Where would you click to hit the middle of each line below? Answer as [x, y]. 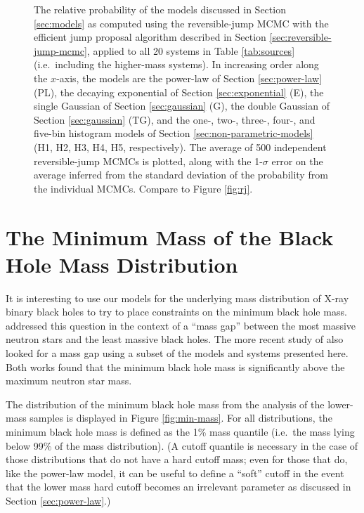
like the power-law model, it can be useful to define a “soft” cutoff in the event [175, 473]
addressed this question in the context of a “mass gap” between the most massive [181, 325]
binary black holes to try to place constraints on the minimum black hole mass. [176, 312]
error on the [297, 161]
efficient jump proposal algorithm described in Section [150, 37]
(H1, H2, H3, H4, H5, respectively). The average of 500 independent [180, 147]
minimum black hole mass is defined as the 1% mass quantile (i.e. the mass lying [180, 431]
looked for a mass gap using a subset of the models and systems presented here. [177, 353]
